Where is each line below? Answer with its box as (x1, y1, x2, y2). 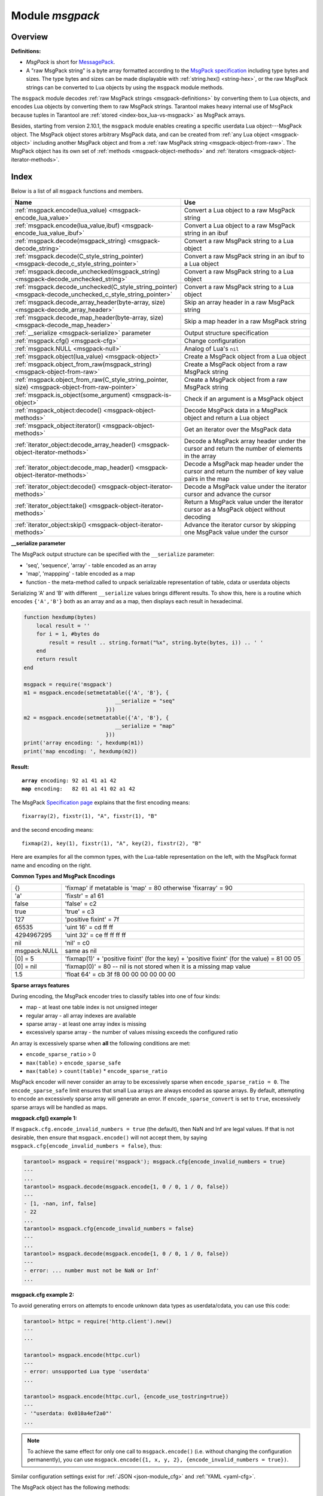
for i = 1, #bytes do (36, 631, 100, 637)
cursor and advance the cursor (184, 490, 272, 498)
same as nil (65, 946, 97, 954)
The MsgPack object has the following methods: (11, 1484, 130, 1491)
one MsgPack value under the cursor (184, 528, 288, 537)
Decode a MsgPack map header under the (184, 460, 304, 468)
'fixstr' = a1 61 (65, 892, 104, 900)
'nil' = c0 (65, 938, 90, 947)
